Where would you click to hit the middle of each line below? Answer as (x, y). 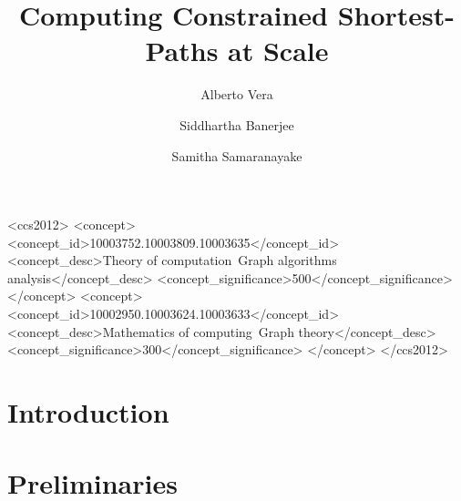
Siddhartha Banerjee (237, 124)
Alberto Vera (237, 94)
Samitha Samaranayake (237, 155)
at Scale (278, 51)
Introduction (88, 412)
